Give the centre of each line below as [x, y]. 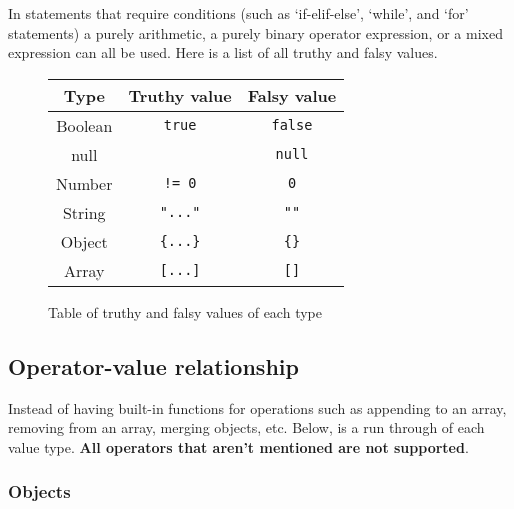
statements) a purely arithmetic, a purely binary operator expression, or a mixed [255, 32]
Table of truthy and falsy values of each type [185, 311]
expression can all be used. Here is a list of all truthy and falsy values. [223, 52]
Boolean [84, 125]
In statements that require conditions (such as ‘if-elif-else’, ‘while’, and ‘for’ [238, 13]
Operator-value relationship [153, 365]
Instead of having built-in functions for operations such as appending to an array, [257, 407]
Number [84, 183]
